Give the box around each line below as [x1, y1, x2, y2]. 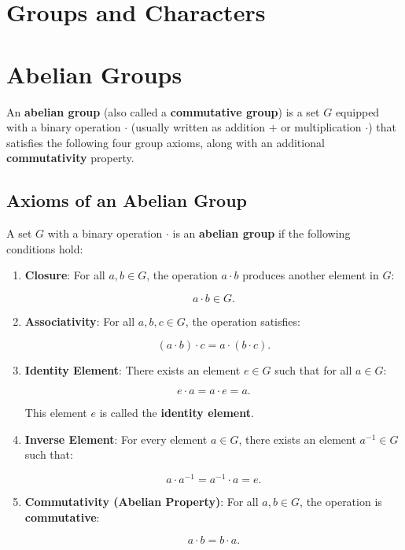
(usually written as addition [131, 119, 265, 135]
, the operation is [300, 493, 382, 509]
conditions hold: [6, 240, 83, 257]
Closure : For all [24, 267, 105, 283]
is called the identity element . [99, 404, 254, 421]
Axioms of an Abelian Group [6, 188, 248, 212]
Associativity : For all [24, 312, 135, 329]
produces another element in [242, 267, 379, 283]
